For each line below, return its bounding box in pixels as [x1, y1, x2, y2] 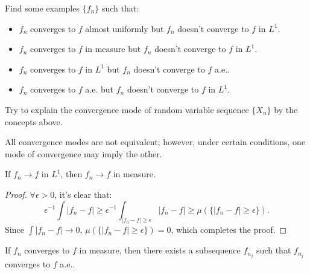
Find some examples [5, 2, 80, 14]
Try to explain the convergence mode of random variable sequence [5, 103, 249, 116]
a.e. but [85, 83, 114, 96]
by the [274, 103, 298, 116]
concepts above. [5, 115, 63, 128]
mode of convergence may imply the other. [5, 147, 162, 160]
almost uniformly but [85, 22, 164, 34]
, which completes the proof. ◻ [171, 223, 287, 236]
